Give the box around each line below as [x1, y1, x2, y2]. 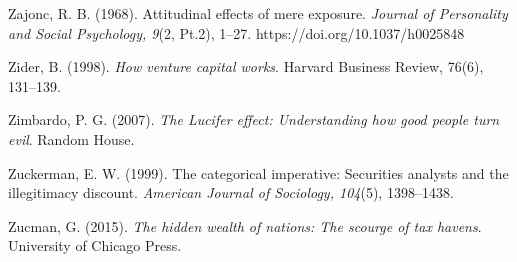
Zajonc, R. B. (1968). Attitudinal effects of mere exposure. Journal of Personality [8, 3, 508, 23]
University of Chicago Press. [8, 235, 182, 256]
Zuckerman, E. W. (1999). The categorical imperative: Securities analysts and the [8, 162, 509, 183]
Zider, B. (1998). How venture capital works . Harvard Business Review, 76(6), [8, 56, 484, 77]
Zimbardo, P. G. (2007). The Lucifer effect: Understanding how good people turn [8, 109, 500, 130]
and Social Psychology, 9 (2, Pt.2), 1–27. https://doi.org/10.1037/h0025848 [8, 22, 465, 43]
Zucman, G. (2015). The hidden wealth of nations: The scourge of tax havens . [8, 215, 482, 236]
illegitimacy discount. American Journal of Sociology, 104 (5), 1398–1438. [8, 182, 454, 203]
